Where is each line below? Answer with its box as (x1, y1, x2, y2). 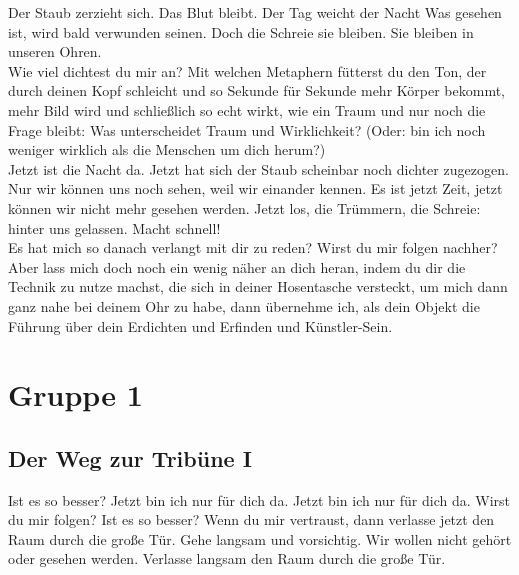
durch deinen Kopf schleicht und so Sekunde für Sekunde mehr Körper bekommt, (8, 80, 505, 101)
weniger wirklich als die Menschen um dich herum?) (8, 139, 326, 160)
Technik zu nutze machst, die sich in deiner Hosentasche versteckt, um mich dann (8, 276, 508, 297)
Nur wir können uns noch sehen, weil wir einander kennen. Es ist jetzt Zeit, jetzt (8, 178, 503, 199)
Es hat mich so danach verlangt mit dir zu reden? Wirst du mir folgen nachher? (8, 237, 498, 258)
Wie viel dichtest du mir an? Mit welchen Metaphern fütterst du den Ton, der (8, 60, 487, 81)
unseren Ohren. (8, 41, 102, 62)
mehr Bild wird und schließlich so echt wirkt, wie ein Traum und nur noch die (8, 99, 486, 120)
